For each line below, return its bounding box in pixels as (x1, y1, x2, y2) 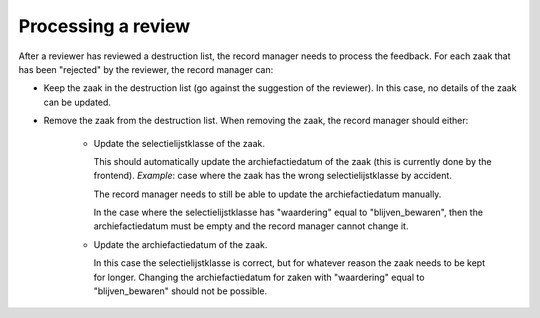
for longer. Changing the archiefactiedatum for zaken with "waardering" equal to (93, 271, 425, 283)
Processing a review (18, 15, 191, 37)
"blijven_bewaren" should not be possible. (93, 285, 268, 297)
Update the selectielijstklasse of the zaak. (93, 137, 265, 149)
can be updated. (43, 96, 112, 108)
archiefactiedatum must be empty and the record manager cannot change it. (93, 220, 409, 232)
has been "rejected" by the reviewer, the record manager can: (18, 63, 274, 75)
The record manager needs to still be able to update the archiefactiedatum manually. (93, 188, 442, 200)
